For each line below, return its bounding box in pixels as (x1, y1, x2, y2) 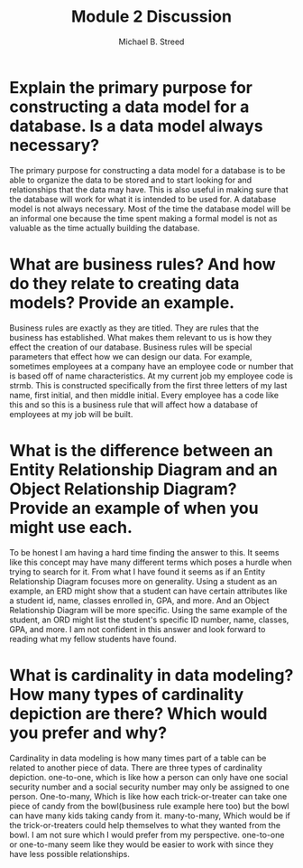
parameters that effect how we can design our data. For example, (9, 350, 252, 362)
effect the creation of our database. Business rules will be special (9, 341, 252, 352)
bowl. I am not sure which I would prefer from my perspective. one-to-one (9, 829, 285, 840)
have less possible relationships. (9, 848, 131, 859)
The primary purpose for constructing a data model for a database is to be (9, 164, 286, 175)
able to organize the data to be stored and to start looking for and (9, 174, 252, 185)
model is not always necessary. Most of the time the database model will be (9, 203, 291, 214)
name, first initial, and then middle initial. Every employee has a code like (9, 389, 280, 400)
